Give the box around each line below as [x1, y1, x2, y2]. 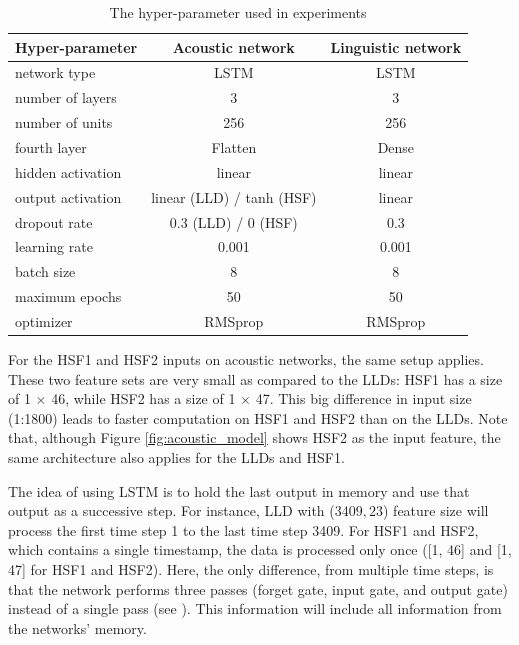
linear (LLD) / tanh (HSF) [151, 186, 317, 207]
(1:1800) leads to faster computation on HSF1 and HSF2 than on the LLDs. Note [8, 407, 508, 428]
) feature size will [382, 500, 489, 521]
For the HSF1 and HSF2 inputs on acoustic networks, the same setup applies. [8, 348, 484, 369]
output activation [15, 186, 122, 207]
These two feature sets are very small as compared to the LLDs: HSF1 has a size [8, 368, 503, 389]
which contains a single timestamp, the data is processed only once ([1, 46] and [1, [8, 539, 512, 560]
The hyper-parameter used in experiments [109, 2, 367, 22]
